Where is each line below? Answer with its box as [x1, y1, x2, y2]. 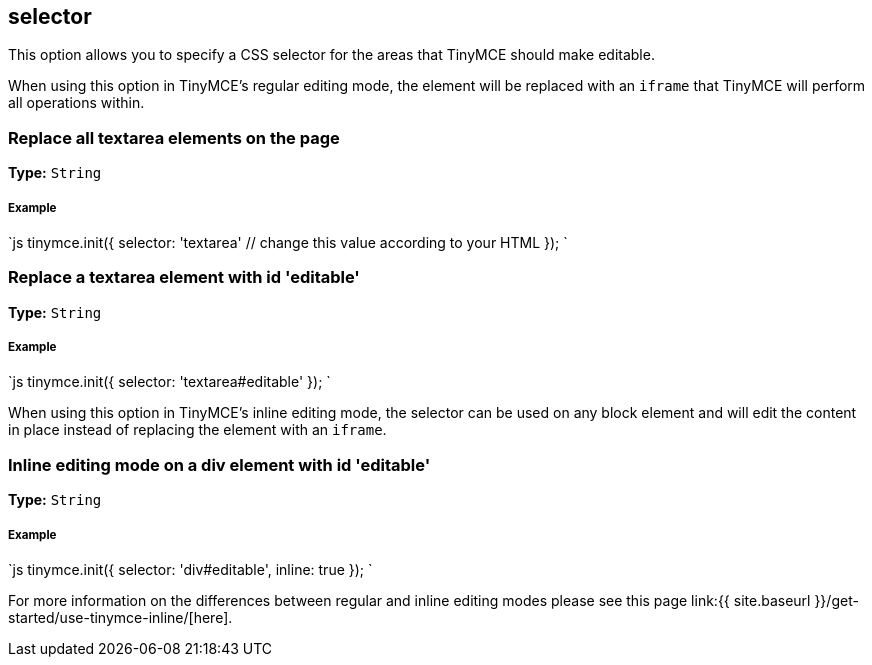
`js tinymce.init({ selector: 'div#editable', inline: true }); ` [8, 561, 373, 579]
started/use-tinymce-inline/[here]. [8, 609, 233, 627]
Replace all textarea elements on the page [8, 127, 340, 148]
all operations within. [8, 94, 145, 112]
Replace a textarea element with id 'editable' [8, 267, 360, 288]
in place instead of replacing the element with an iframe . [8, 421, 387, 439]
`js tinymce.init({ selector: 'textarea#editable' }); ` [8, 373, 331, 391]
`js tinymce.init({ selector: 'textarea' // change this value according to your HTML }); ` [8, 233, 568, 251]
